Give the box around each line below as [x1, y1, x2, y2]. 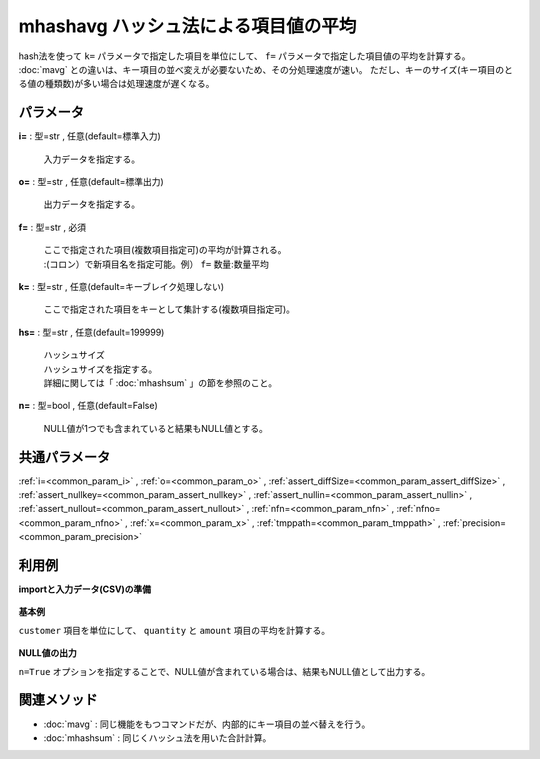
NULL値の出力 [18, 647, 77, 659]
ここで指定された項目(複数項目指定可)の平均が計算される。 [43, 244, 287, 256]
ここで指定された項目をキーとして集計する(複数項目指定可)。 [43, 303, 295, 315]
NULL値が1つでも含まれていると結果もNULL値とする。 [43, 422, 269, 434]
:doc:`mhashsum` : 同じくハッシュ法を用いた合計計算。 [43, 731, 272, 744]
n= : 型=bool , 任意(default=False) [18, 400, 159, 412]
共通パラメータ [18, 448, 111, 465]
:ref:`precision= [442, 516, 507, 529]
